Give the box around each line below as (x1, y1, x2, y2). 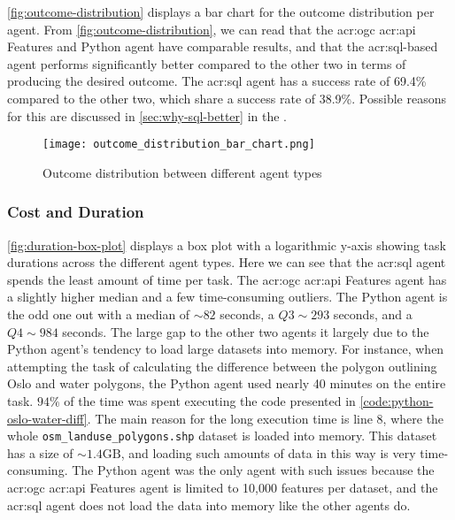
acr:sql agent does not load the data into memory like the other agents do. (7, 495, 411, 514)
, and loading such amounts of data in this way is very (120, 443, 416, 462)
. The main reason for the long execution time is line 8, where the (87, 409, 444, 427)
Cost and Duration (7, 201, 144, 223)
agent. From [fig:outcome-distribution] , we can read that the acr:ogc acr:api (7, 19, 416, 38)
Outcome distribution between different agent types (42, 163, 322, 181)
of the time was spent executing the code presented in (64, 391, 356, 409)
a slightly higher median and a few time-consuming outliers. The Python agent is (7, 287, 448, 306)
